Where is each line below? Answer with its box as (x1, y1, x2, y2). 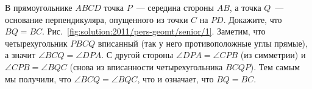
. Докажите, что (223, 13, 282, 25)
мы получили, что (5, 72, 71, 85)
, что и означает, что (137, 72, 214, 85)
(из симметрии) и (240, 48, 306, 61)
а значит (5, 48, 36, 61)
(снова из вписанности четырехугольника (69, 60, 223, 73)
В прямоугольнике (5, 1, 73, 13)
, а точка (229, 1, 261, 13)
